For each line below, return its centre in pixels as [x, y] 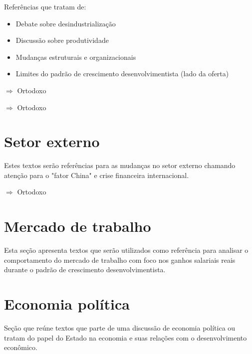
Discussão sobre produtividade [62, 40]
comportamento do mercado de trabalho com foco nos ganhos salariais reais [120, 260]
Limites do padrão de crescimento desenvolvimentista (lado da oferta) [122, 74]
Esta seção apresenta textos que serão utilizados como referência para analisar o [126, 250]
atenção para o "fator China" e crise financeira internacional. [97, 175]
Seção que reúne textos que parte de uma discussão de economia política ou [120, 328]
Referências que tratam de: [45, 6]
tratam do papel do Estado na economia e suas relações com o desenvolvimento [126, 337]
